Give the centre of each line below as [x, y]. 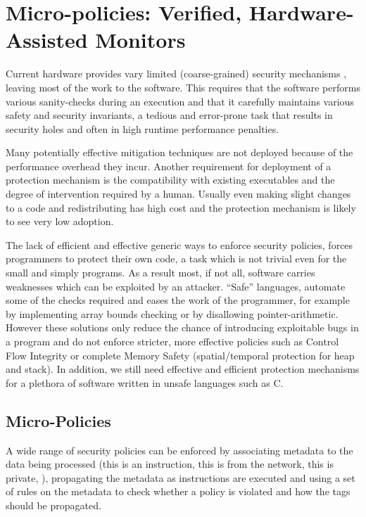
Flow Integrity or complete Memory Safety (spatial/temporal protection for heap [180, 355]
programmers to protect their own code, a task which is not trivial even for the [176, 258]
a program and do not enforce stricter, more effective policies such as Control [172, 341]
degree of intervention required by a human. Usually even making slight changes [178, 194]
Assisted [47, 40]
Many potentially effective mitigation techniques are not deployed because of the [179, 152]
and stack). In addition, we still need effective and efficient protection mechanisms [183, 369]
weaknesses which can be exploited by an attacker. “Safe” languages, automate [176, 286]
